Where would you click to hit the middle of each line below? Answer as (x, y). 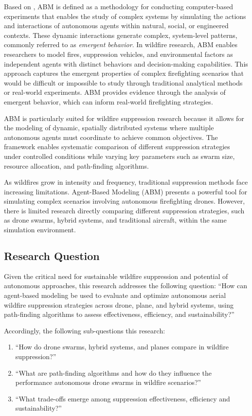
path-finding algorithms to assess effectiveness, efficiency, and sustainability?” (119, 314)
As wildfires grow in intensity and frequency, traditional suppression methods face (126, 182)
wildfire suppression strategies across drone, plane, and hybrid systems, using (119, 304)
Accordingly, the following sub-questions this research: (85, 330)
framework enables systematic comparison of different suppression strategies (117, 147)
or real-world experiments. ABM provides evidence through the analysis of (115, 92)
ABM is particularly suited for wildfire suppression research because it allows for (124, 118)
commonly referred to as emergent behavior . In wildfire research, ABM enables (121, 44)
